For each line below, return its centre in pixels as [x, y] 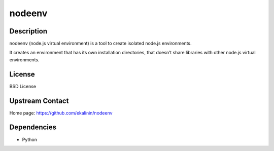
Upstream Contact [39, 101]
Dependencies [33, 127]
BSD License [23, 86]
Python [30, 139]
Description [28, 31]
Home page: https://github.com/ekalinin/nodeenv [61, 113]
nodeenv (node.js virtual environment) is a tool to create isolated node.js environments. [101, 44]
